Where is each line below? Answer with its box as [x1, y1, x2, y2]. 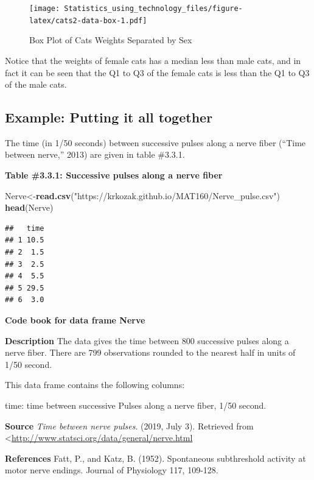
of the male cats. [5, 78, 67, 91]
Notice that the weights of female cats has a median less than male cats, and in [5, 54, 301, 66]
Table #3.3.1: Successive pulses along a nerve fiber [5, 169, 223, 182]
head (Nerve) [5, 201, 54, 214]
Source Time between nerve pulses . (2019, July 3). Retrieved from [5, 419, 254, 432]
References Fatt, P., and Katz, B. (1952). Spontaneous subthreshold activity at [5, 451, 306, 464]
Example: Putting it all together [5, 108, 213, 127]
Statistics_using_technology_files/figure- [64, 4, 243, 13]
